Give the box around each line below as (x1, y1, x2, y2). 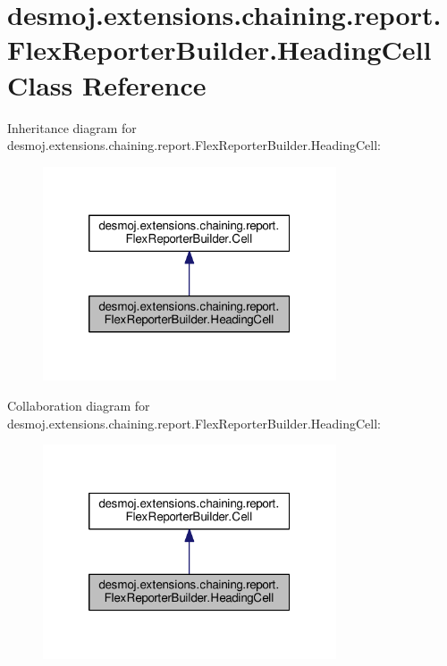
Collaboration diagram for (7, 396, 150, 415)
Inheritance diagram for (7, 118, 137, 137)
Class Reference (7, 66, 207, 103)
